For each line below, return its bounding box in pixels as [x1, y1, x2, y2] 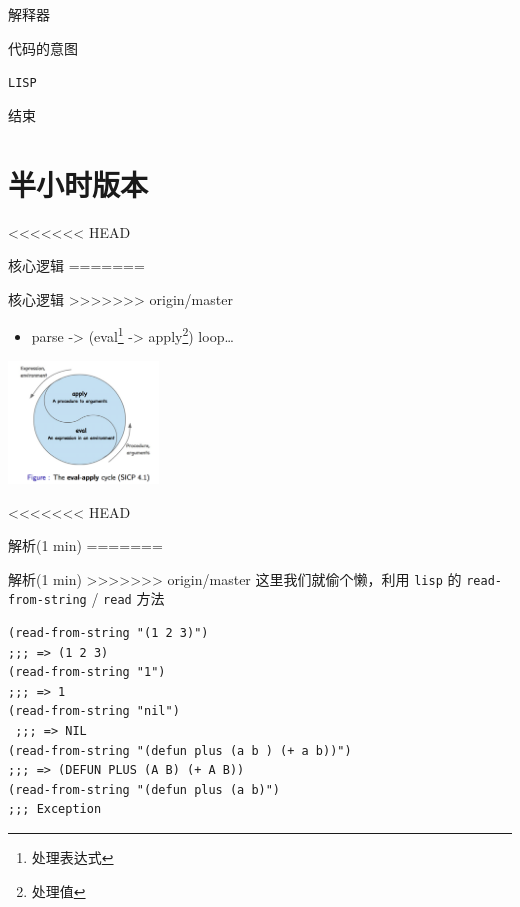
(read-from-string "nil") [8, 704, 180, 719]
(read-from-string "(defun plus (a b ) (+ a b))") [8, 743, 352, 758]
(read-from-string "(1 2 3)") [8, 626, 209, 641]
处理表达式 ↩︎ [31, 847, 114, 867]
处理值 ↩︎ [31, 880, 86, 901]
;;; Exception [8, 802, 102, 817]
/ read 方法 [91, 588, 165, 609]
